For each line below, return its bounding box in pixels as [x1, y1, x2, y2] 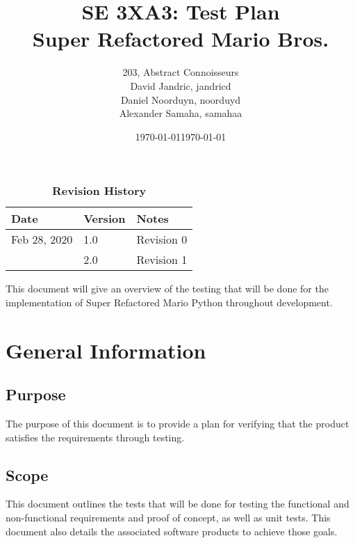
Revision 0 [136, 231, 188, 248]
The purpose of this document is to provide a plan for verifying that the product [6, 416, 349, 431]
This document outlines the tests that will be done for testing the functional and [6, 496, 349, 511]
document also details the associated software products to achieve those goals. [6, 524, 338, 538]
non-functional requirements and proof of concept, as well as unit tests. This [6, 510, 331, 525]
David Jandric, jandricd [130, 78, 231, 93]
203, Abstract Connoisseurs [122, 65, 239, 79]
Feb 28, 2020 [11, 231, 73, 248]
